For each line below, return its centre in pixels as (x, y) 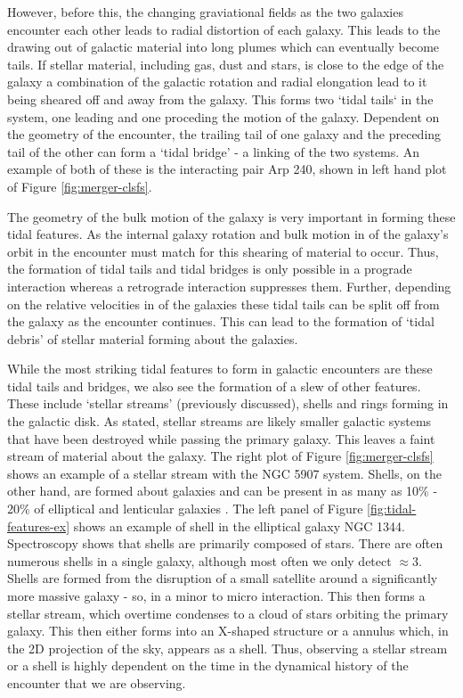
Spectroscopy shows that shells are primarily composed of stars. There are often (225, 543)
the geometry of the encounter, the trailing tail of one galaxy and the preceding (224, 134)
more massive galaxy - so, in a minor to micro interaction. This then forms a (216, 595)
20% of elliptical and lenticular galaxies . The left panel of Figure (185, 509)
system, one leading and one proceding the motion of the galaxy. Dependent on (223, 116)
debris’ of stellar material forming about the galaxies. (153, 338)
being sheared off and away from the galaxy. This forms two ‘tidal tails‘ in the (220, 99)
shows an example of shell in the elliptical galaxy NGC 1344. (239, 526)
